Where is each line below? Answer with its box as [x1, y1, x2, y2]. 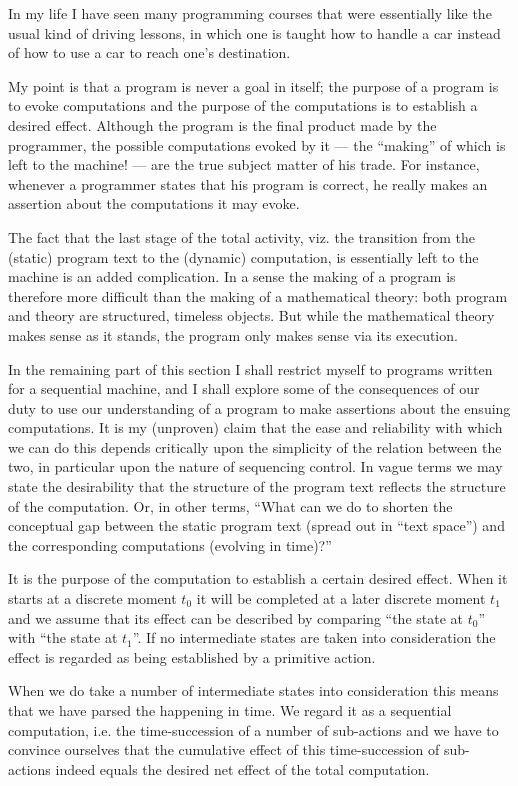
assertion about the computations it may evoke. [8, 193, 300, 214]
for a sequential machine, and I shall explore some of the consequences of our [8, 378, 480, 399]
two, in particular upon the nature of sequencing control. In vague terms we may [8, 456, 503, 477]
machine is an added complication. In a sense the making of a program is [8, 266, 456, 287]
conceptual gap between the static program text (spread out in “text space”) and [8, 515, 505, 536]
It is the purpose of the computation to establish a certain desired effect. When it [8, 568, 508, 589]
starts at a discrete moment [8, 588, 177, 609]
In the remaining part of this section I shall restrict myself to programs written [8, 358, 493, 379]
